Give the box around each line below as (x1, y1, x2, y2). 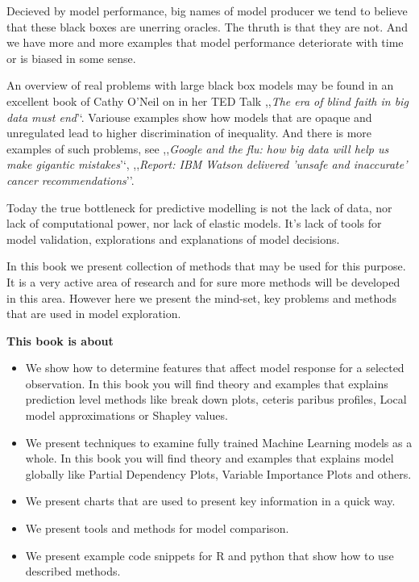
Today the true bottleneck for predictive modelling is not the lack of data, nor (6, 199, 392, 216)
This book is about (6, 332, 114, 349)
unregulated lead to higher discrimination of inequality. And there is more (6, 124, 372, 141)
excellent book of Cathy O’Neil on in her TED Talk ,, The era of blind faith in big (6, 92, 409, 109)
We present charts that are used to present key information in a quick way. (25, 492, 396, 509)
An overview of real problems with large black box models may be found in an (6, 77, 394, 94)
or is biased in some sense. (6, 49, 136, 66)
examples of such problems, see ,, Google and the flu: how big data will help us (6, 140, 389, 157)
